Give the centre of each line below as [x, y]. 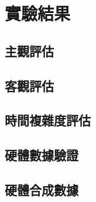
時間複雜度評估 [48, 120]
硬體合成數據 [42, 189]
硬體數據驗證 [42, 155]
